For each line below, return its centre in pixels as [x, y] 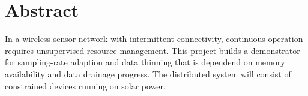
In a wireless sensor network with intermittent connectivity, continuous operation [154, 39]
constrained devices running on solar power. [85, 85]
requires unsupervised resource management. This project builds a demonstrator [152, 50]
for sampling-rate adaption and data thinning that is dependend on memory [145, 62]
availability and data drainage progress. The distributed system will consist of [148, 73]
